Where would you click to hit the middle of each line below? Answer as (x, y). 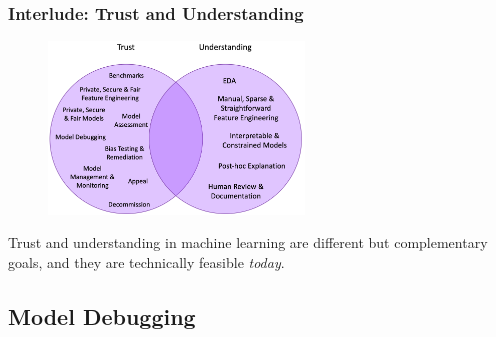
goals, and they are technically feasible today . (146, 261)
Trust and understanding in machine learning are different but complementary (248, 242)
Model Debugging (102, 315)
